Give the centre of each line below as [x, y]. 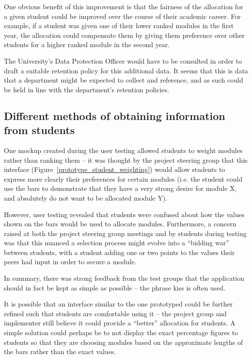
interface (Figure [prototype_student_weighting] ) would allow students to [115, 169]
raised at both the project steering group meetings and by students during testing [125, 233]
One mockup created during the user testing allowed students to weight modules [123, 150]
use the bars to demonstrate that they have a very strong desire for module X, [120, 188]
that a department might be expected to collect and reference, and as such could [124, 80]
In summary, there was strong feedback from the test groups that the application [124, 278]
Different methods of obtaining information [115, 115]
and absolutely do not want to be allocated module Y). [86, 197]
